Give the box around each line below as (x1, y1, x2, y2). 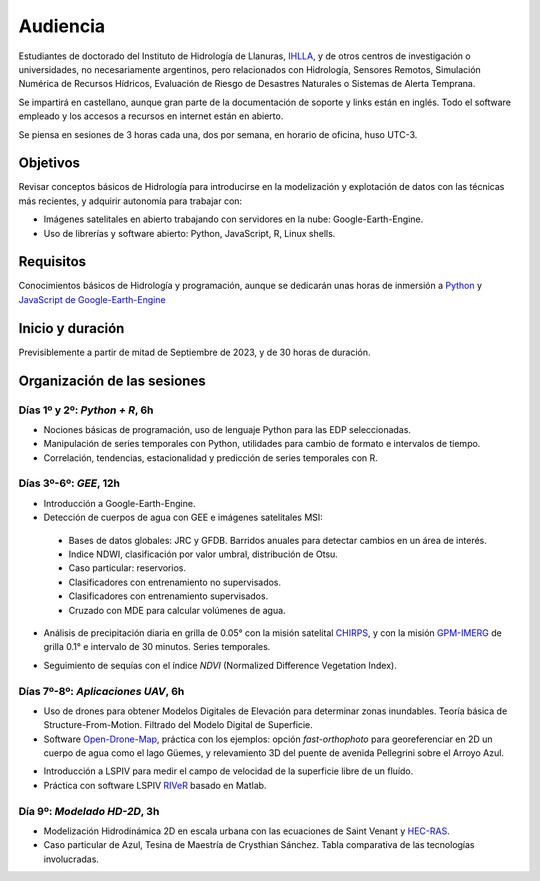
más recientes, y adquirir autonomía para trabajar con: (18, 195, 243, 207)
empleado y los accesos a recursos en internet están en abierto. (18, 110, 284, 122)
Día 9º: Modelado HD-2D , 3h (18, 804, 160, 818)
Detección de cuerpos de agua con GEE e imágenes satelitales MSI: (43, 511, 324, 524)
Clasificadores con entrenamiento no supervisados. (68, 576, 282, 588)
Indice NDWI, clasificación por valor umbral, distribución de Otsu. (68, 548, 339, 560)
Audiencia (18, 15, 106, 37)
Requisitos (18, 253, 87, 270)
